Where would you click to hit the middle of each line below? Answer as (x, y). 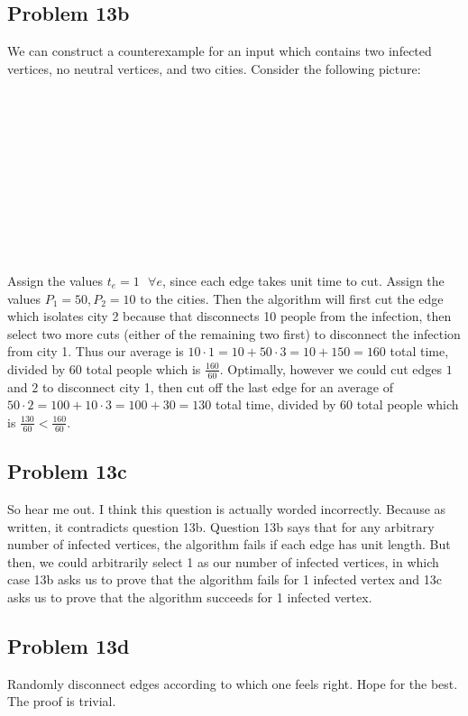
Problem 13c (67, 471)
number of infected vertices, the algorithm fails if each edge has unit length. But (229, 544)
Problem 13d (69, 645)
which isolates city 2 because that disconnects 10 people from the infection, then (229, 316)
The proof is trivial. (62, 701)
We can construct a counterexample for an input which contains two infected (220, 51)
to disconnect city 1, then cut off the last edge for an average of (217, 386)
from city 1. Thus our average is (96, 351)
